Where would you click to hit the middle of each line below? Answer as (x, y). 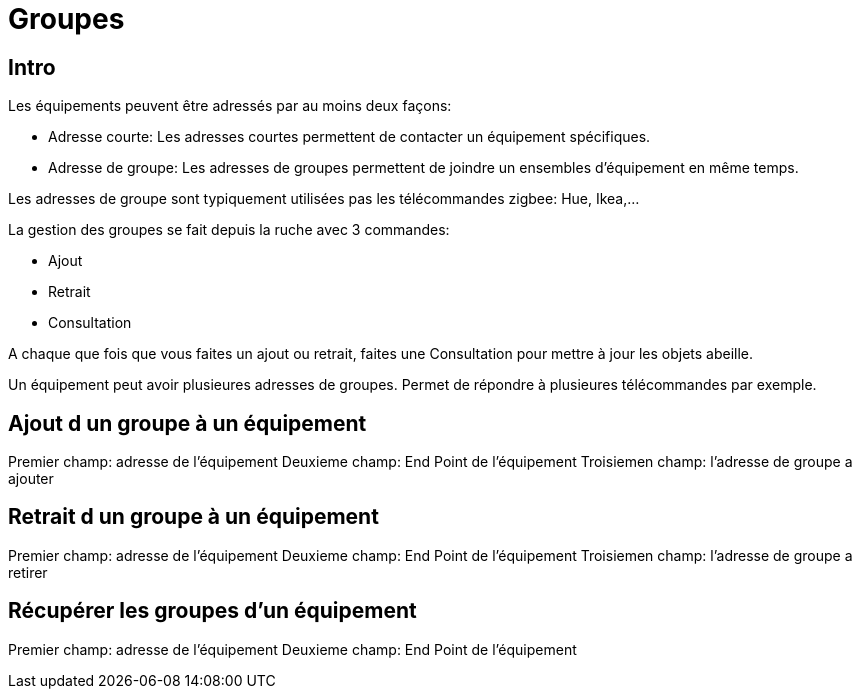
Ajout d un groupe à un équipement (187, 423)
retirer (28, 572)
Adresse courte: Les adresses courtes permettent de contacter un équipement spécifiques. (349, 137)
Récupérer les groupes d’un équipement (212, 611)
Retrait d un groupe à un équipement (193, 517)
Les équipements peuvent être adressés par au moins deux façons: (230, 106)
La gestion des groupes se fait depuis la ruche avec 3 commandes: (229, 230)
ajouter (31, 479)
